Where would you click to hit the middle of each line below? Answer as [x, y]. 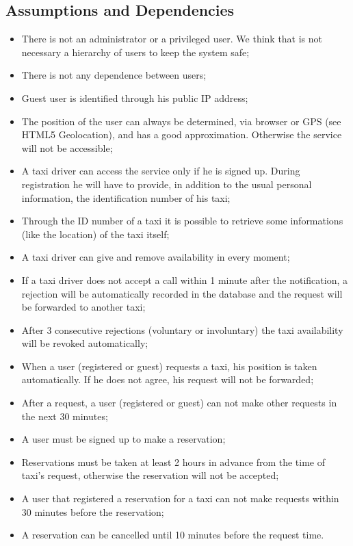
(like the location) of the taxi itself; [95, 234]
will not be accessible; [67, 147]
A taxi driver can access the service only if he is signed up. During [161, 171]
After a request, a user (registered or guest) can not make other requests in [179, 403]
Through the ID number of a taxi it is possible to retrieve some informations [182, 221]
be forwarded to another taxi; [83, 307]
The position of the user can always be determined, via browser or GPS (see [181, 121]
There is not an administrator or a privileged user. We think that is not [172, 39]
